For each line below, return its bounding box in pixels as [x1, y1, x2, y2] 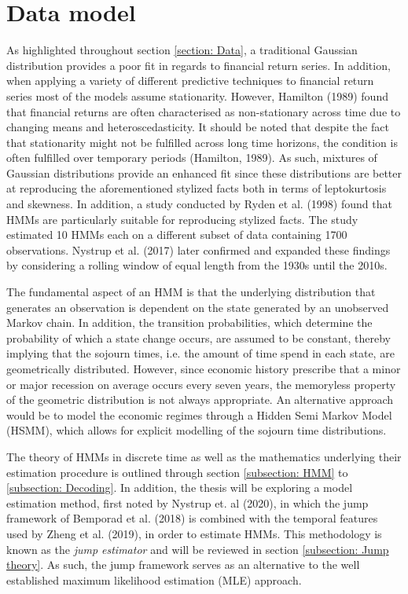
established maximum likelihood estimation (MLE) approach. [6, 571, 302, 588]
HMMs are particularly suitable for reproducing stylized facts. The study [6, 211, 358, 227]
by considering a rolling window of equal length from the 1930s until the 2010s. [6, 257, 388, 273]
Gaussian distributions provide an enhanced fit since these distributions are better [6, 164, 402, 181]
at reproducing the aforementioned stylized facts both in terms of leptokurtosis [6, 180, 387, 196]
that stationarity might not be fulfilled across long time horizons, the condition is [6, 134, 398, 150]
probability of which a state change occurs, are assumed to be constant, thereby [6, 329, 391, 346]
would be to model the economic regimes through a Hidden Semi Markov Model [6, 406, 392, 423]
